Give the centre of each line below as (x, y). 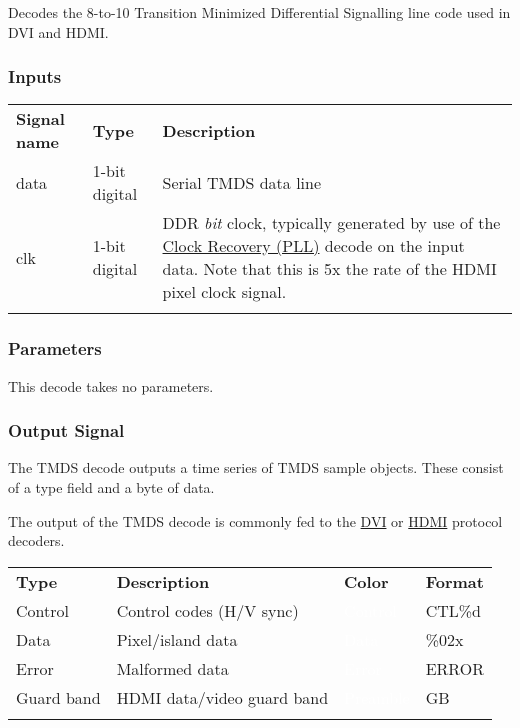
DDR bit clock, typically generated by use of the (331, 223)
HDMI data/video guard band (222, 697)
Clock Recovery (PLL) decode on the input (313, 246)
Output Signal (66, 430)
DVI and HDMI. (58, 31)
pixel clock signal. (224, 292)
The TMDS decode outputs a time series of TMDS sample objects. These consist (256, 467)
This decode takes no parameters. (111, 385)
